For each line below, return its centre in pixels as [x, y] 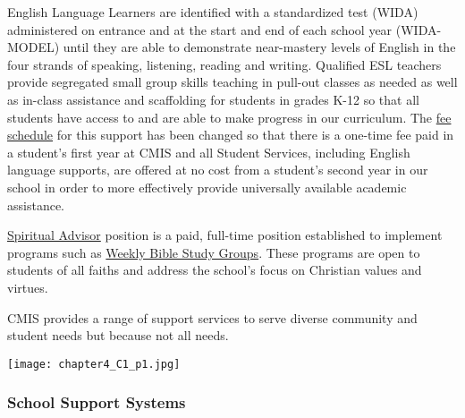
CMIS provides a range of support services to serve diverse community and [212, 317]
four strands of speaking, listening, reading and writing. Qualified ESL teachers [224, 64]
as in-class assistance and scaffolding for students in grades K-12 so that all [213, 99]
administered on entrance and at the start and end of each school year [200, 29]
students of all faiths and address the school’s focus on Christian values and [215, 270]
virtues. [28, 287]
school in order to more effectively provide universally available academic [207, 187]
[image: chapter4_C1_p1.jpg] [94, 364]
